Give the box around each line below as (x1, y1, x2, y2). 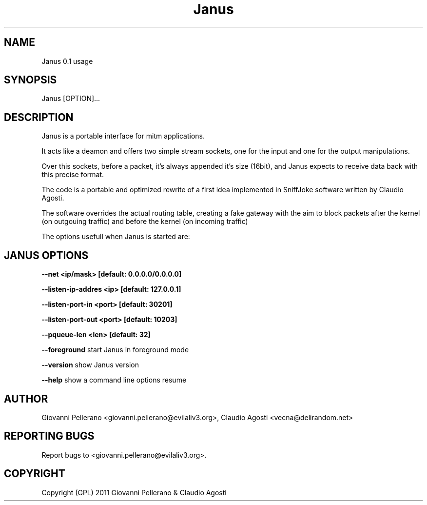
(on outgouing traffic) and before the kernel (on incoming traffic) (41, 217, 248, 226)
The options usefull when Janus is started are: (41, 232, 190, 241)
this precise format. (41, 170, 104, 179)
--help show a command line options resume (41, 376, 187, 384)
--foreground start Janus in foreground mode (41, 345, 189, 354)
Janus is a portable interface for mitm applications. (41, 132, 205, 141)
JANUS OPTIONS (4, 249, 89, 262)
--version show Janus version (41, 361, 139, 369)
